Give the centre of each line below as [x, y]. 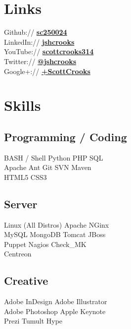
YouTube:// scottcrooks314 [49, 51]
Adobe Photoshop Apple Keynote [55, 311]
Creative [26, 281]
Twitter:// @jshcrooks [40, 61]
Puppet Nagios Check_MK [45, 244]
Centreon [18, 254]
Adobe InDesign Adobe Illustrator [56, 301]
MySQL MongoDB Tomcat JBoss [55, 234]
